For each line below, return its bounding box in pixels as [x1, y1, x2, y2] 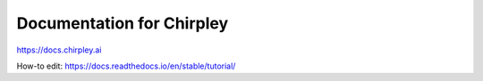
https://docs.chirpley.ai [16, 45, 102, 55]
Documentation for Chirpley [16, 13, 229, 33]
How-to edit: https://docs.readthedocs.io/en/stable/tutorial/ [16, 61, 236, 71]
